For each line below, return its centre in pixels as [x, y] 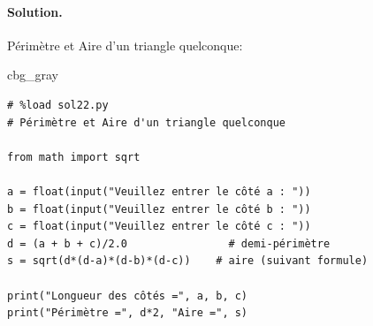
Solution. [35, 11]
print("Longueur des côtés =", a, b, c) [128, 296]
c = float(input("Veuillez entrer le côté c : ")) [159, 227]
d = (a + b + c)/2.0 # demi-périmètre [169, 243]
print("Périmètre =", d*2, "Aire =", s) [128, 313]
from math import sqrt [74, 157]
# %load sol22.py [58, 105]
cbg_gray [33, 75]
